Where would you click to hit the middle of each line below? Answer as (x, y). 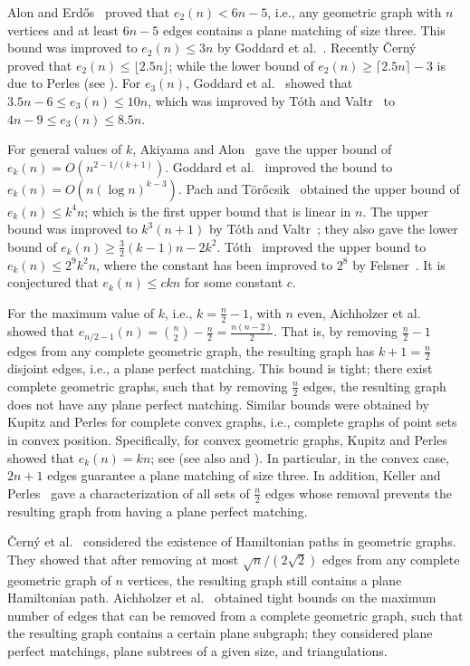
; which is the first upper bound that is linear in (218, 211)
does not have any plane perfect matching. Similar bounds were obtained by (218, 404)
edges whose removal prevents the (358, 492)
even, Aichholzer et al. (359, 312)
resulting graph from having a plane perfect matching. (158, 511)
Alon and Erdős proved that (89, 12)
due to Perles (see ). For (74, 83)
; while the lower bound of (241, 65)
